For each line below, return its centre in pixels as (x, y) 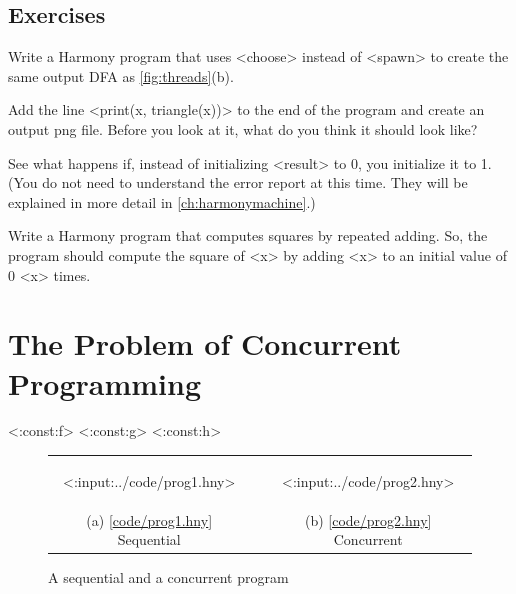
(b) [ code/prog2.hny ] (368, 519)
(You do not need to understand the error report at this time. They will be (238, 182)
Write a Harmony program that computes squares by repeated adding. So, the (248, 235)
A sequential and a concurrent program (168, 577)
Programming (104, 382)
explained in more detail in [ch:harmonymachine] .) (162, 201)
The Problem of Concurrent (205, 343)
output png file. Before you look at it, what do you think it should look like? (243, 128)
